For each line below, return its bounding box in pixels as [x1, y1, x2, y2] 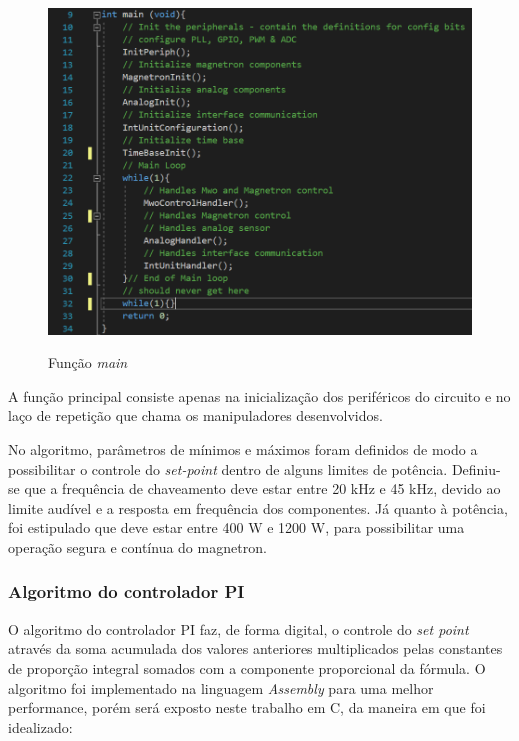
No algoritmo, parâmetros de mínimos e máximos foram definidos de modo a [8, 438, 478, 459]
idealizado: [8, 716, 73, 737]
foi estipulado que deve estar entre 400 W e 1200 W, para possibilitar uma [8, 517, 465, 538]
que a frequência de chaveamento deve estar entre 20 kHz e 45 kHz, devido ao [24, 478, 501, 499]
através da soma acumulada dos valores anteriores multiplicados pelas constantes [8, 638, 503, 659]
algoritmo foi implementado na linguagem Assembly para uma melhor [8, 677, 434, 698]
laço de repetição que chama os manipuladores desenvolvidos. [8, 405, 383, 426]
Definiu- [451, 458, 501, 479]
